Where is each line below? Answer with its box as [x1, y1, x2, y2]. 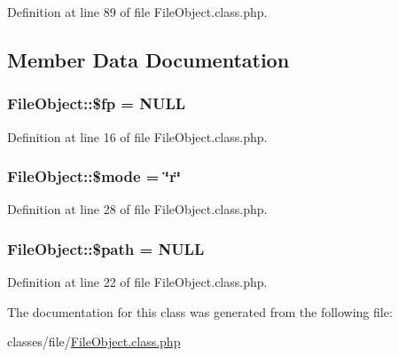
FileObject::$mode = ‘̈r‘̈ [7, 165, 181, 187]
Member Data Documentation [7, 45, 290, 73]
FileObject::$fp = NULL [7, 92, 186, 115]
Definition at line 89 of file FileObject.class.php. [7, 3, 268, 20]
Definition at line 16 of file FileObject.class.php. [7, 127, 268, 146]
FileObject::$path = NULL [7, 237, 205, 259]
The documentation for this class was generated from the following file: [7, 302, 393, 321]
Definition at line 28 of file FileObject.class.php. [7, 200, 268, 218]
